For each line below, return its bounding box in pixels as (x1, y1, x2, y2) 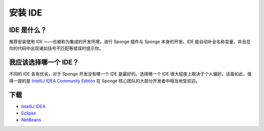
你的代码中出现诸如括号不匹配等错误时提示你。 (9, 45, 104, 51)
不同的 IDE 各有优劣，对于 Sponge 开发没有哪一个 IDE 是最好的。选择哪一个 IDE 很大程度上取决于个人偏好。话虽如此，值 (9, 71, 252, 77)
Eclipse (21, 110, 36, 116)
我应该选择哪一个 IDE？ (9, 58, 79, 67)
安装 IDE (9, 7, 43, 18)
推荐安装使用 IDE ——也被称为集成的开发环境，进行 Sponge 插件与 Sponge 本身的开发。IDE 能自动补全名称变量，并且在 (9, 39, 251, 45)
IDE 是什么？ (9, 26, 47, 34)
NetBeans (21, 117, 42, 123)
